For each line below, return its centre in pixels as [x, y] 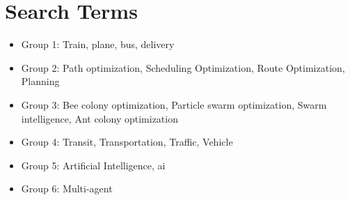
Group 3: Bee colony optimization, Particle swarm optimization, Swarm [174, 104]
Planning [40, 81]
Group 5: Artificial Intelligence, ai [93, 165]
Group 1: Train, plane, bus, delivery [98, 44]
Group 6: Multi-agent [67, 189]
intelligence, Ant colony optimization [100, 118]
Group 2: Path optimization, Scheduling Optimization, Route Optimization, [183, 67]
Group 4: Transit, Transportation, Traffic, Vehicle [127, 142]
